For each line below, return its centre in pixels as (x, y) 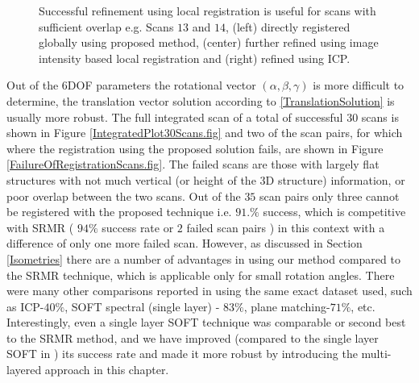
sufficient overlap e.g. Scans (106, 26)
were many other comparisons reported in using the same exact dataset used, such (209, 291)
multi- (376, 354)
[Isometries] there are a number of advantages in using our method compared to (203, 258)
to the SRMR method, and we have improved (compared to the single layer (193, 337)
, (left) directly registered (288, 26)
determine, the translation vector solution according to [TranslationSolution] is (201, 100)
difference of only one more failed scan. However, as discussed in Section (185, 243)
